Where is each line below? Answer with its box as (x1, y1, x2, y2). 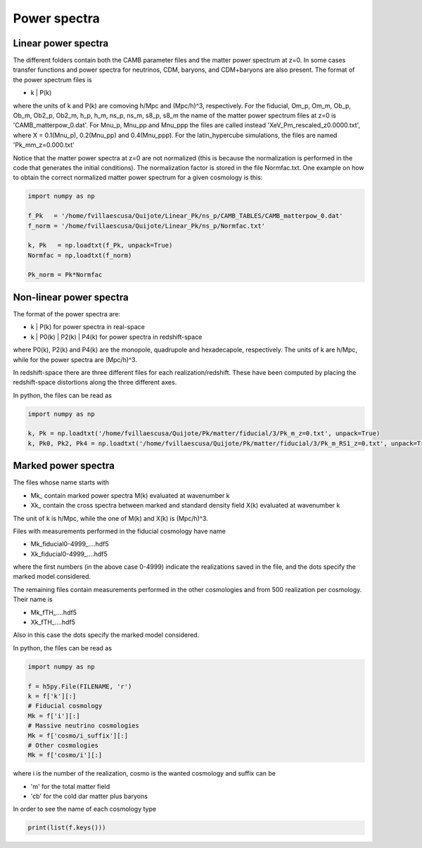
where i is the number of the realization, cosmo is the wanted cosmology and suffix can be (13, 769, 276, 778)
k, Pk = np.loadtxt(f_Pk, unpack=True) (27, 241, 173, 250)
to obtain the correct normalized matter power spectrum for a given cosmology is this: (13, 173, 263, 182)
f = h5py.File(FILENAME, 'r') (27, 682, 132, 690)
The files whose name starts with (13, 478, 109, 487)
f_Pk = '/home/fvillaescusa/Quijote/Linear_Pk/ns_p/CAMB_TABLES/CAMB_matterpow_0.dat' (27, 212, 344, 220)
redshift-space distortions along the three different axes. (13, 378, 177, 387)
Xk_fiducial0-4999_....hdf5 (30, 549, 108, 558)
